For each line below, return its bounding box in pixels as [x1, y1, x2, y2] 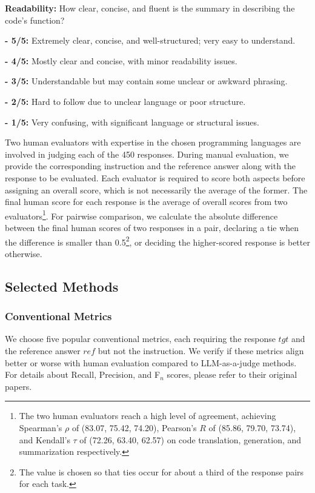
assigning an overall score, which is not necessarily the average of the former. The [5, 183, 308, 196]
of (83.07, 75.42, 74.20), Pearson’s [71, 421, 197, 434]
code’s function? [5, 13, 65, 26]
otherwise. [5, 247, 42, 260]
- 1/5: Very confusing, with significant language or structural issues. [5, 115, 259, 128]
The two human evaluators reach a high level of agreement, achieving [19, 409, 276, 422]
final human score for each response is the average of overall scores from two [5, 195, 288, 208]
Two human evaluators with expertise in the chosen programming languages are [5, 136, 301, 149]
